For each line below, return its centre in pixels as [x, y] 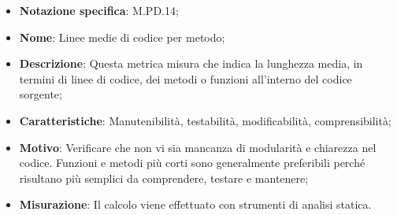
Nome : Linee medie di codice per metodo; [122, 37]
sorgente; [41, 94]
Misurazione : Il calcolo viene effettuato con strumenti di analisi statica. [195, 204]
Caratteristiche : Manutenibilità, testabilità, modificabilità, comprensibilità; [205, 120]
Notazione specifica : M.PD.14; [99, 10]
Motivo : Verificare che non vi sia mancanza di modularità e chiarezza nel [198, 147]
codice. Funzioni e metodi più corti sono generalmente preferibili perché [192, 163]
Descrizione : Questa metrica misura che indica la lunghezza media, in [191, 63]
